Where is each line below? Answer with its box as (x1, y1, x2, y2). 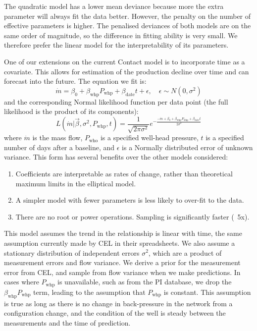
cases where (4, 276, 39, 287)
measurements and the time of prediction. (4, 317, 131, 328)
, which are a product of (148, 247, 222, 258)
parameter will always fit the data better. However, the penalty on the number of (4, 10, 251, 21)
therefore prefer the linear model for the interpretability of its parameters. (4, 40, 229, 50)
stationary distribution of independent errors (4, 247, 140, 258)
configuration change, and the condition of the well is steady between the (4, 308, 226, 318)
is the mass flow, (32, 132, 83, 143)
